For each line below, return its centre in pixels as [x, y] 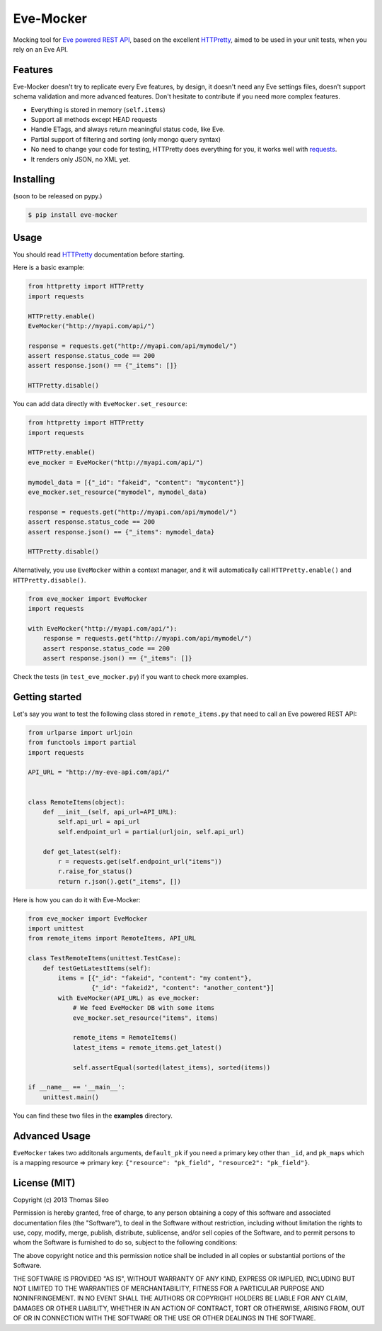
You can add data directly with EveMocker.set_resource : [100, 404]
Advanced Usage [52, 1136]
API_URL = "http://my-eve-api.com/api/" [99, 772]
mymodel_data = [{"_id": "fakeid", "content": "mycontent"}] [136, 482]
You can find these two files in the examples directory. [93, 1116]
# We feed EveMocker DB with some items [144, 1008]
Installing [34, 180]
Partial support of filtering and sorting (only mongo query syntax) [126, 139]
